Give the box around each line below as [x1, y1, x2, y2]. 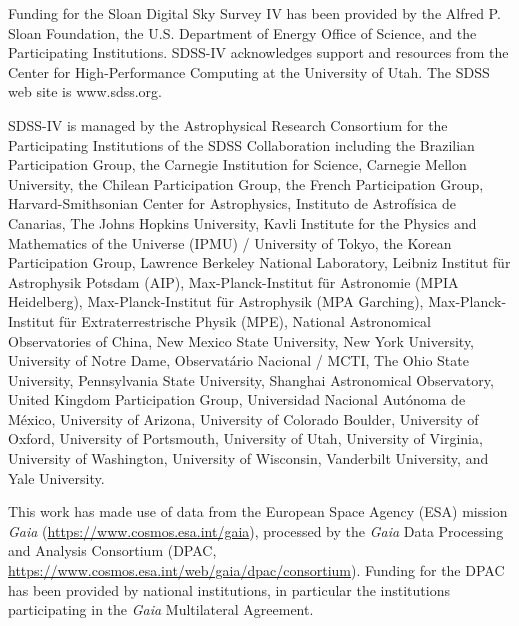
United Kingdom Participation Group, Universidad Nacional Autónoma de [8, 389, 466, 410]
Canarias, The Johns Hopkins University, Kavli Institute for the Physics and [8, 212, 477, 233]
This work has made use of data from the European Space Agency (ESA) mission [8, 501, 508, 522]
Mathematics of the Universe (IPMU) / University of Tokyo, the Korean [8, 232, 452, 253]
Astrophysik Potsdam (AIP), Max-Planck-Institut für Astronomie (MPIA [8, 271, 459, 292]
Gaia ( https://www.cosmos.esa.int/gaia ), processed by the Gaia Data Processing [8, 520, 504, 541]
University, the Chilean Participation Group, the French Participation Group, [8, 173, 484, 194]
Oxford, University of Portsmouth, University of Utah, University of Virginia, [8, 428, 483, 449]
